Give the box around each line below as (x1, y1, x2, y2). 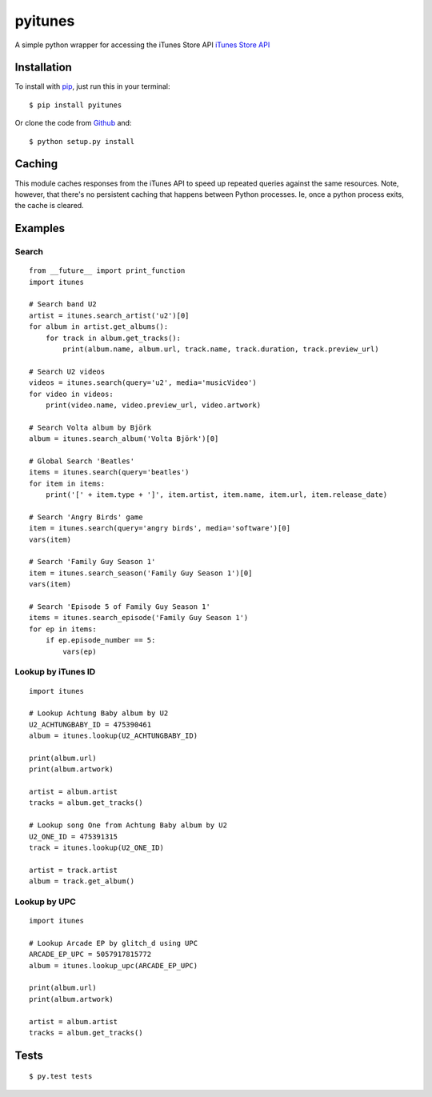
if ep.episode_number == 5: (45, 636, 156, 645)
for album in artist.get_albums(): (29, 322, 169, 331)
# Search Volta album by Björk (29, 422, 152, 432)
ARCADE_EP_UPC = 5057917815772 (29, 950, 152, 959)
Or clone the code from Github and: (14, 118, 132, 128)
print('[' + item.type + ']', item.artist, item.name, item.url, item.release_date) (45, 490, 388, 499)
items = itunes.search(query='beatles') (29, 468, 190, 477)
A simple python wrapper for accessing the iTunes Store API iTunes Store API (14, 40, 270, 50)
